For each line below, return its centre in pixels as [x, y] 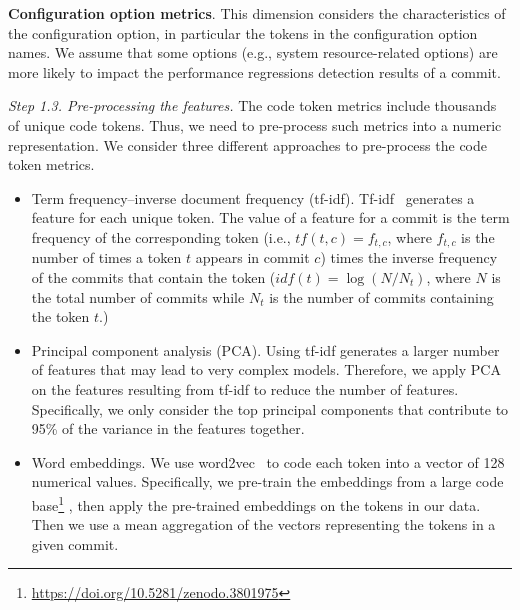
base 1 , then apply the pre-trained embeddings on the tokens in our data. [256, 503]
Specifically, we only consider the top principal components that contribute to [270, 408]
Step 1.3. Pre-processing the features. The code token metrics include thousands [252, 105]
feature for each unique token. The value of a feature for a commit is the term [270, 217]
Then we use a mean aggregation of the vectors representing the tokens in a [263, 524]
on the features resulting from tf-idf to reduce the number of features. [245, 388]
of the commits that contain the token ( [153, 276]
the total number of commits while [138, 296]
